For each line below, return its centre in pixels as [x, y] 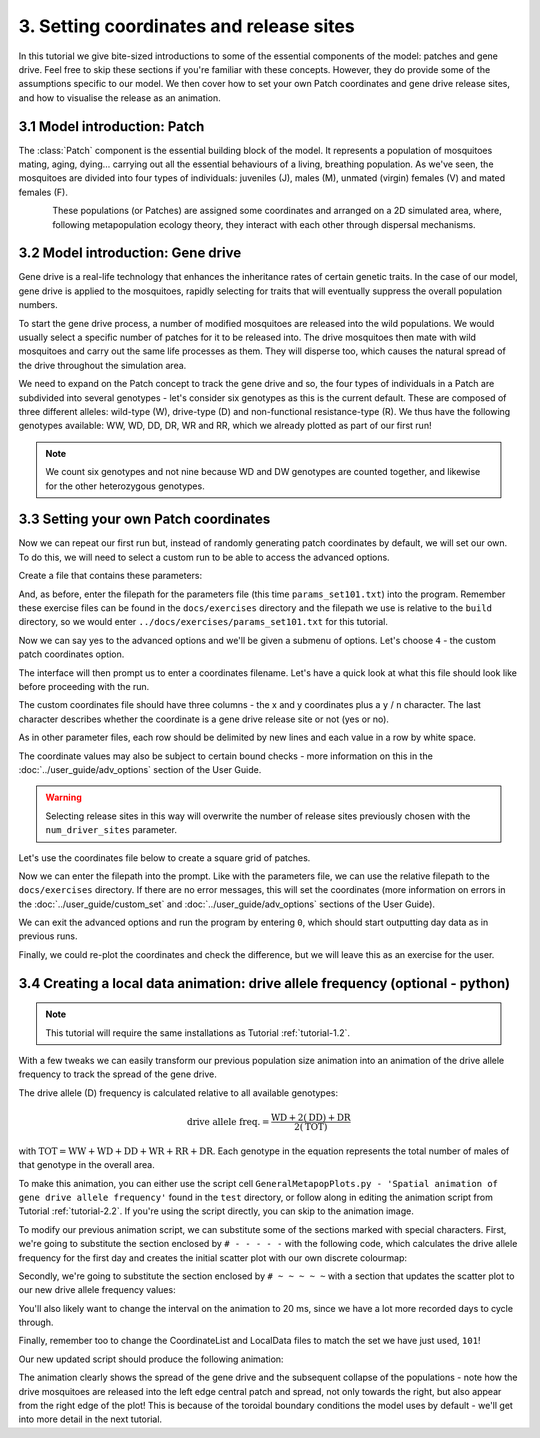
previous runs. [48, 936]
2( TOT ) [310, 1126]
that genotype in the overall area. [86, 1165]
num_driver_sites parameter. [111, 830]
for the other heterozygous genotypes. [125, 486]
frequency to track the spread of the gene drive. [117, 1074]
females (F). [43, 192]
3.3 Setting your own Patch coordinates [144, 519]
